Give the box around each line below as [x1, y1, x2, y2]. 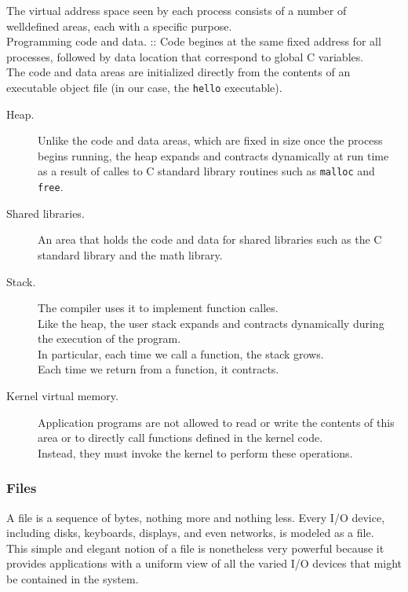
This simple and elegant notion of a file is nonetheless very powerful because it [6, 539, 384, 556]
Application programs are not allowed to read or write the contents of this [38, 414, 395, 430]
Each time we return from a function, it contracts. [38, 361, 279, 377]
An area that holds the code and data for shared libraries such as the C [38, 231, 382, 248]
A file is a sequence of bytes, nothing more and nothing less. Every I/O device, [6, 509, 385, 525]
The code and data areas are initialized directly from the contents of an [6, 64, 351, 80]
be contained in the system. [6, 571, 139, 587]
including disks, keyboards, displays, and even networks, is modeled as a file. [6, 524, 374, 541]
